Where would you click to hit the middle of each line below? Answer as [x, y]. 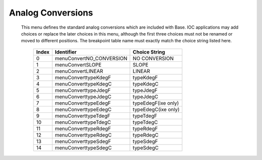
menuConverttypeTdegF [83, 116]
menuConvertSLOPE [78, 65]
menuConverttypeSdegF [83, 141]
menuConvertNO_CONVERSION [91, 58]
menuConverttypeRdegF [83, 128]
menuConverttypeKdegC [83, 84]
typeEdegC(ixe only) [156, 109]
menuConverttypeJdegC [83, 96]
